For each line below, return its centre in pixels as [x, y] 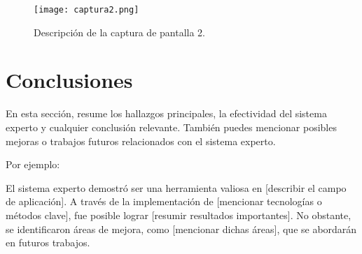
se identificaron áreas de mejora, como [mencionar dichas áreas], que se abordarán [181, 229]
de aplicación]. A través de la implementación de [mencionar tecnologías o [164, 201]
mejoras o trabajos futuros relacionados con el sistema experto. [141, 141]
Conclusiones [69, 80]
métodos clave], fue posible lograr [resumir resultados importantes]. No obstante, [179, 215]
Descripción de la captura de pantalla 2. [119, 32]
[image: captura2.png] [86, 10]
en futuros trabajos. [48, 242]
